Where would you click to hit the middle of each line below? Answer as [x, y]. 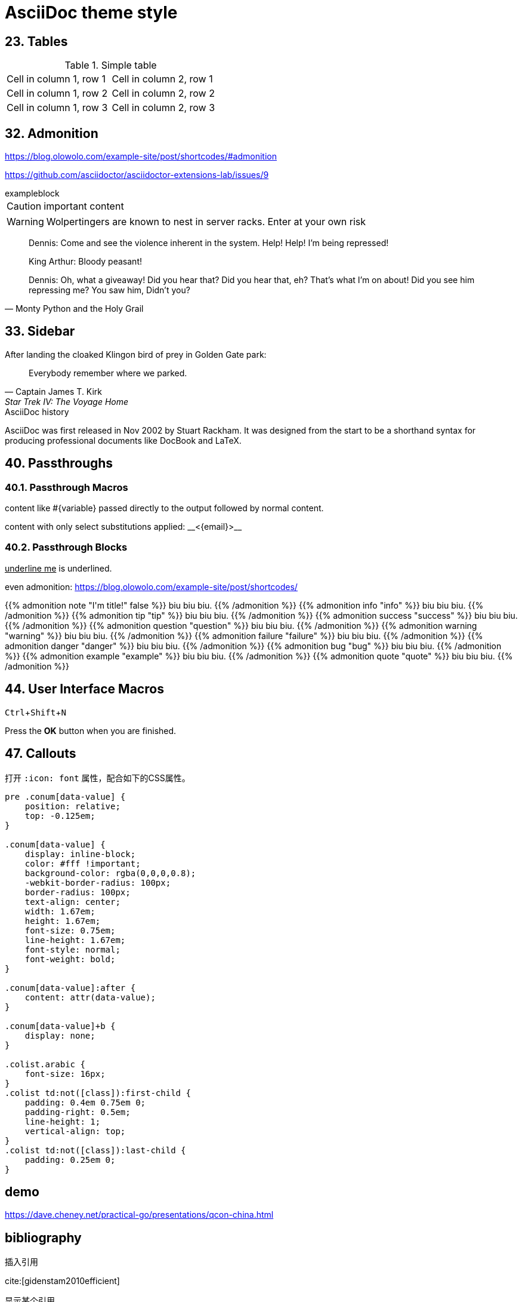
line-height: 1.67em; [75, 940]
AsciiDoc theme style [91, 13]
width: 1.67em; [60, 911]
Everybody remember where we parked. [108, 373]
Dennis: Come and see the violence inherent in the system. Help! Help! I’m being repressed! [209, 243]
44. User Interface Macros [84, 689]
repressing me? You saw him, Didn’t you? [109, 290]
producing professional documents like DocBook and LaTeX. [123, 440]
